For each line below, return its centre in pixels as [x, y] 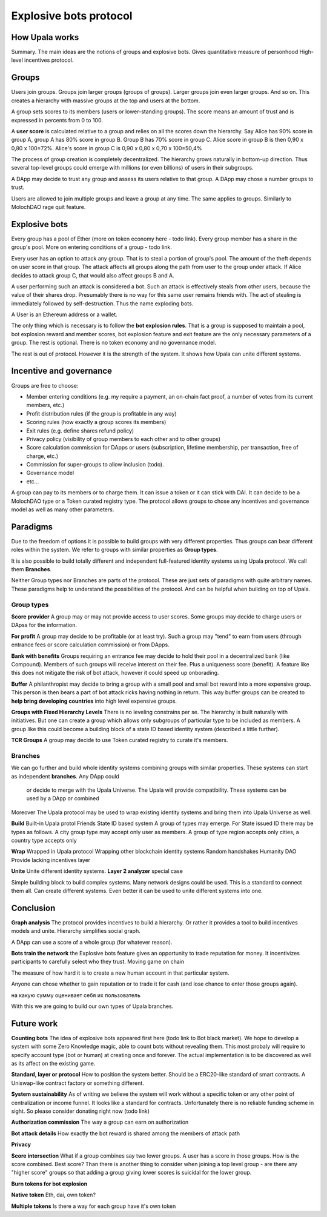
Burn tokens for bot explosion [49, 1184]
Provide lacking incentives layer [51, 860]
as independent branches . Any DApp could [65, 776]
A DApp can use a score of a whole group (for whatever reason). [92, 942]
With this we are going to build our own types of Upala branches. [92, 1006]
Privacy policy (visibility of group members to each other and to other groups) [124, 439]
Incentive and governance [61, 371]
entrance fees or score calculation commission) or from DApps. [90, 645]
